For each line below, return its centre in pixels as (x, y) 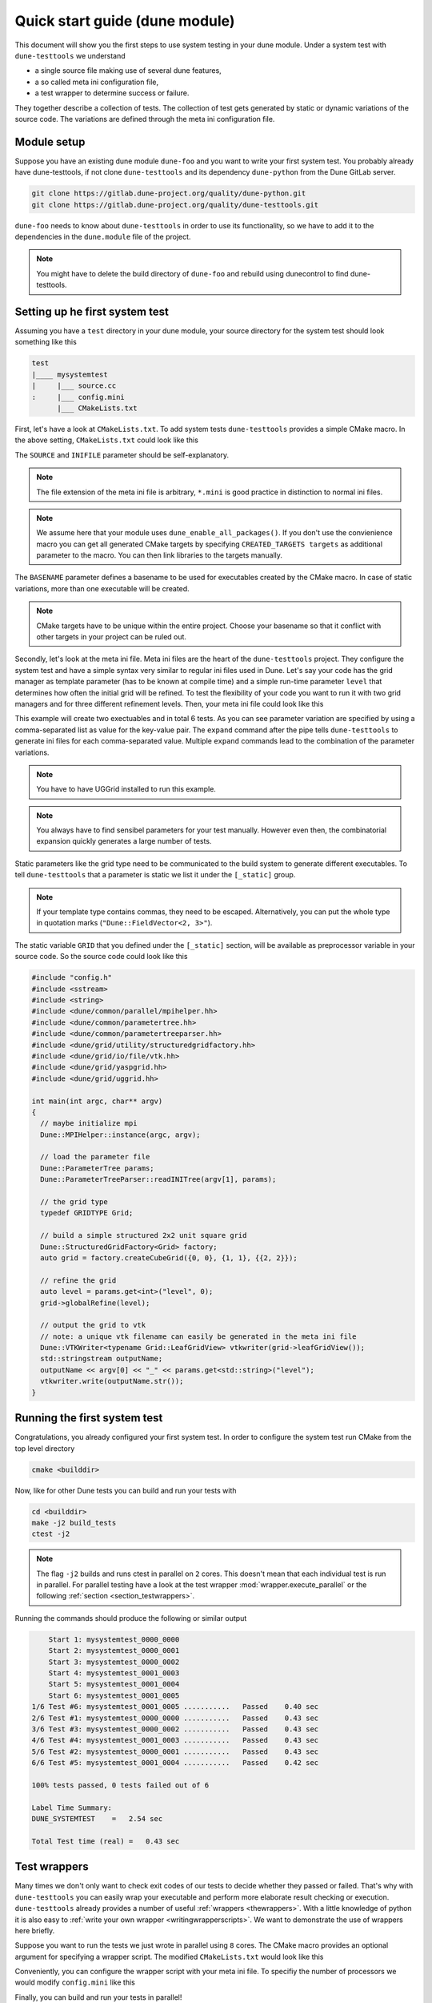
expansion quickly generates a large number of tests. (124, 841)
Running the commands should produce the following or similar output (131, 1618)
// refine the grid (78, 1280)
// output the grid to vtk (93, 1325)
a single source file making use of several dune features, (128, 71)
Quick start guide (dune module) (125, 21)
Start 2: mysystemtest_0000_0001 (114, 1651)
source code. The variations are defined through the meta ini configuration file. (145, 119)
